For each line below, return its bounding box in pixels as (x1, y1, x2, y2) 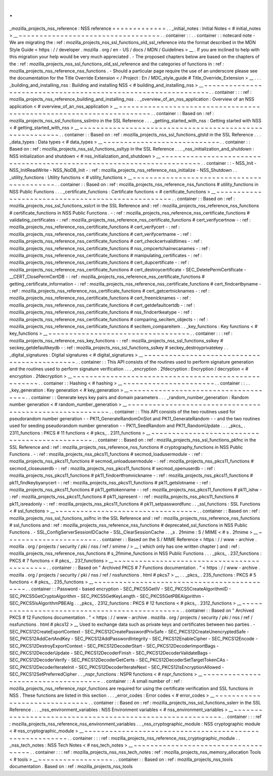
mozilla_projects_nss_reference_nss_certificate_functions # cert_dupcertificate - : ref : (9, 259, 190, 266)
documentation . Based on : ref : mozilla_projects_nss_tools (9, 763, 133, 769)
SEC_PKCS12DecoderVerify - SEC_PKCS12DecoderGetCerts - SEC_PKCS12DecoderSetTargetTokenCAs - (9, 657, 229, 663)
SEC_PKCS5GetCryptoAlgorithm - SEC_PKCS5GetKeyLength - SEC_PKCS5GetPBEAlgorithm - (9, 593, 204, 599)
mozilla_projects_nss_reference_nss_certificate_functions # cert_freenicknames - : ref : (9, 295, 192, 301)
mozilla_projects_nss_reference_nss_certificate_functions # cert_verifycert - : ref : (9, 224, 180, 230)
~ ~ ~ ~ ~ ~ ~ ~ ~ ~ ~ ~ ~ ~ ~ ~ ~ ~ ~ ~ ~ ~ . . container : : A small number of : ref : (9, 678, 183, 684)
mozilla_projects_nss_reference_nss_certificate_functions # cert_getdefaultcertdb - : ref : (9, 302, 195, 308)
